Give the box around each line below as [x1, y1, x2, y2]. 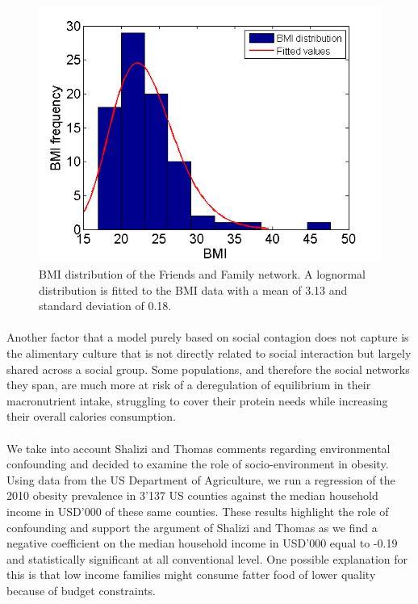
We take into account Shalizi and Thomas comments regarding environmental [6, 439, 391, 456]
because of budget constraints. [6, 581, 156, 598]
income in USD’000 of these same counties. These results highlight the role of [6, 502, 389, 519]
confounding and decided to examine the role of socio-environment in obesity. [6, 455, 389, 472]
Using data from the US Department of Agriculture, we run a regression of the [6, 471, 395, 488]
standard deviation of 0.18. [39, 297, 172, 314]
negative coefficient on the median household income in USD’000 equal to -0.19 [6, 535, 398, 552]
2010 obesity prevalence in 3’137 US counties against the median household [6, 487, 378, 504]
